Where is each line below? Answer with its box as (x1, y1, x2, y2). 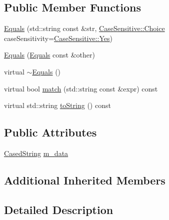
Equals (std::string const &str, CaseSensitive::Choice (4, 23, 165, 33)
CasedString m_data (4, 147, 68, 158)
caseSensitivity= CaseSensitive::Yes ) (4, 32, 113, 43)
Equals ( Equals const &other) (4, 49, 95, 60)
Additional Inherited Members (4, 172, 165, 187)
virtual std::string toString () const (4, 100, 111, 110)
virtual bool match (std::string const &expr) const (4, 83, 158, 93)
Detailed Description (4, 201, 113, 217)
